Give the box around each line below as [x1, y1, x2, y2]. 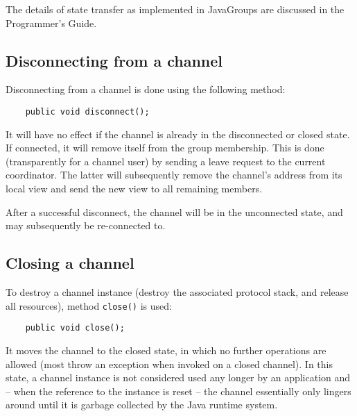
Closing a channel [6, 252, 134, 274]
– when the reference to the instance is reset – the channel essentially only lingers [6, 383, 351, 398]
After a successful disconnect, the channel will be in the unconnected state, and [6, 204, 343, 219]
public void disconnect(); [25, 106, 150, 117]
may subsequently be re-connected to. [6, 218, 166, 233]
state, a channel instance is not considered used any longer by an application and [6, 370, 351, 385]
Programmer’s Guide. [6, 15, 97, 30]
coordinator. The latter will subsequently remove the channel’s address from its [6, 167, 342, 182]
